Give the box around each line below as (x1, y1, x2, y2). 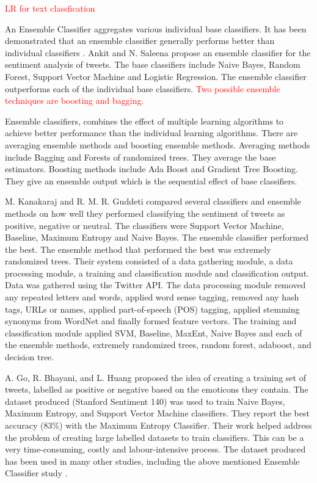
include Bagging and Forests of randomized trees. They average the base (5, 150, 276, 163)
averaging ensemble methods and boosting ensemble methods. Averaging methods (5, 138, 310, 151)
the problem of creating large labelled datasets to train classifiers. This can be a (5, 430, 304, 443)
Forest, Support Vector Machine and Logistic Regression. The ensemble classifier (5, 70, 307, 82)
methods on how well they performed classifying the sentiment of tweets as (5, 206, 285, 219)
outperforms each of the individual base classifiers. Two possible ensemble (5, 82, 280, 95)
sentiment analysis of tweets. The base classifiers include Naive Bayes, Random (5, 58, 301, 71)
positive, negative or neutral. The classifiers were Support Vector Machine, (5, 219, 284, 231)
